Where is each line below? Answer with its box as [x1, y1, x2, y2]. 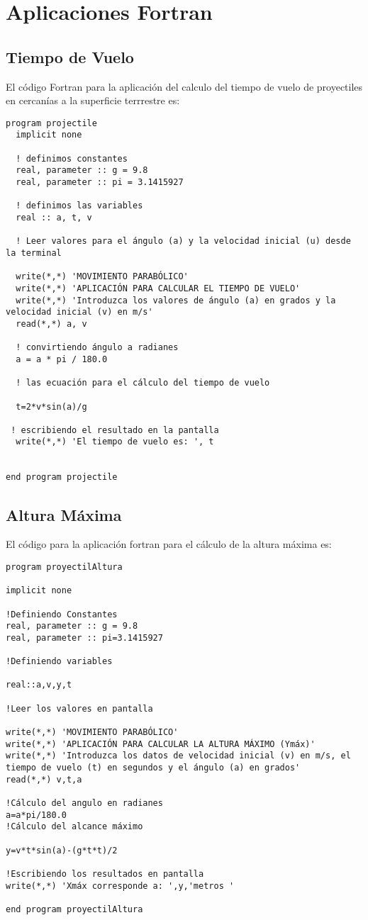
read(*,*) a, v [16, 318, 87, 329]
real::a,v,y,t [6, 680, 72, 690]
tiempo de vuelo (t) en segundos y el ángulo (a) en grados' [6, 763, 301, 773]
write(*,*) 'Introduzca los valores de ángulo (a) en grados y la [16, 295, 336, 305]
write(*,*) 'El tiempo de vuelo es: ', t [16, 437, 214, 447]
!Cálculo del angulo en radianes [6, 798, 163, 809]
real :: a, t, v [16, 213, 92, 223]
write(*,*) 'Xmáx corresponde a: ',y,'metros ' [6, 880, 235, 891]
